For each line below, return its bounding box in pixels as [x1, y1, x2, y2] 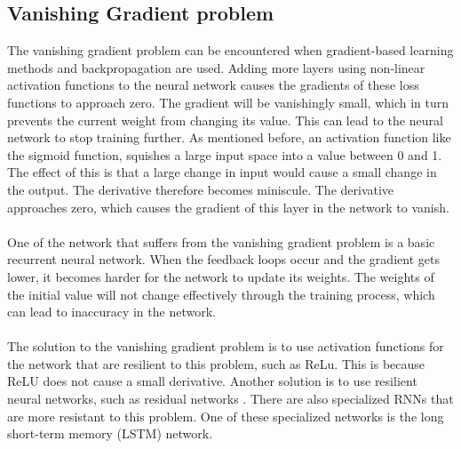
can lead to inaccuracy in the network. [7, 302, 216, 321]
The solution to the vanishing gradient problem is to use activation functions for [7, 337, 444, 356]
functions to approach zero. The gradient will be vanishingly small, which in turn [7, 92, 449, 111]
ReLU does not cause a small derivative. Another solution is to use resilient [7, 372, 417, 390]
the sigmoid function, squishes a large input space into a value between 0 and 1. [7, 145, 442, 164]
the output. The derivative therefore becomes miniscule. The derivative [7, 180, 394, 198]
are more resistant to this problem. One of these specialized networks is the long [7, 406, 444, 425]
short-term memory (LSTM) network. [7, 424, 213, 443]
